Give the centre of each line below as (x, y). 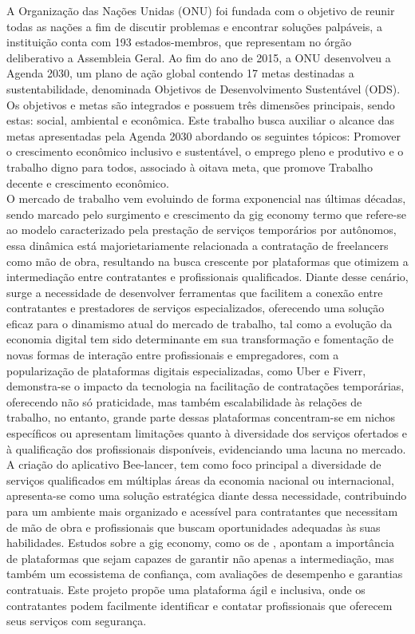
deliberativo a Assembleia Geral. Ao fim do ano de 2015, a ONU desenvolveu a (199, 57)
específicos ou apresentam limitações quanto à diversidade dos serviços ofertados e (207, 433)
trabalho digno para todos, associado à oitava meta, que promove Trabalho (190, 166)
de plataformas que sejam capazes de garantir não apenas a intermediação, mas (200, 558)
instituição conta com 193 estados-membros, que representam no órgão (179, 42)
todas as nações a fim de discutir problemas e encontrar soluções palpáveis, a (194, 26)
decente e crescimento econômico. (88, 182)
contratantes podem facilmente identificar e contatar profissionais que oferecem (200, 605)
